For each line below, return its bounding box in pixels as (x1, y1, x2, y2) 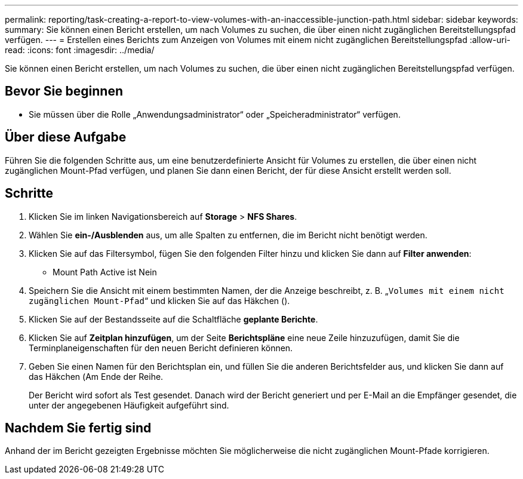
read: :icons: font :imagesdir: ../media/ (5, 45, 155, 55)
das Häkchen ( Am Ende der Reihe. (29, 371, 164, 382)
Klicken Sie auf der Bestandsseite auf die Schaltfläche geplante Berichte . (29, 314, 318, 324)
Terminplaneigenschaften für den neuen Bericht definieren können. (29, 342, 293, 353)
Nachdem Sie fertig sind (5, 420, 152, 435)
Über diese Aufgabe (5, 130, 127, 145)
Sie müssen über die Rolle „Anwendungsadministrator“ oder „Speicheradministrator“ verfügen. (29, 109, 401, 119)
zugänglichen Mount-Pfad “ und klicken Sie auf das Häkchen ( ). (29, 295, 290, 306)
